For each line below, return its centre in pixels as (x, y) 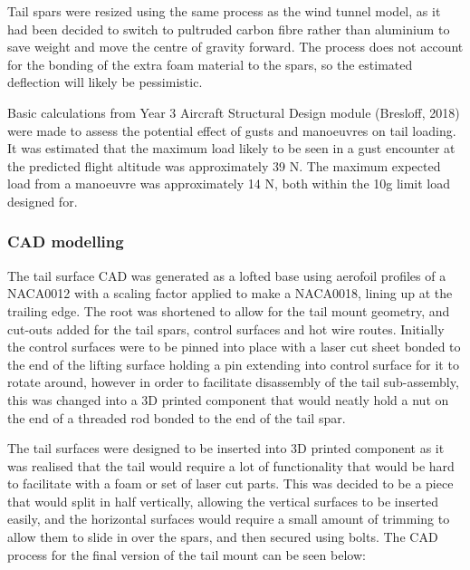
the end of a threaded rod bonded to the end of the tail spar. (177, 417)
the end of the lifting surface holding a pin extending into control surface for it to (233, 364)
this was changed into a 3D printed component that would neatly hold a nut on (228, 399)
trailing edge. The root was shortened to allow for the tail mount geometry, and (229, 310)
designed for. (43, 201)
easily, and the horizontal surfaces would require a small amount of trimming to (229, 519)
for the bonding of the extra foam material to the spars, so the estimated (210, 64)
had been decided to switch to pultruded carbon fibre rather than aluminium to (229, 29)
